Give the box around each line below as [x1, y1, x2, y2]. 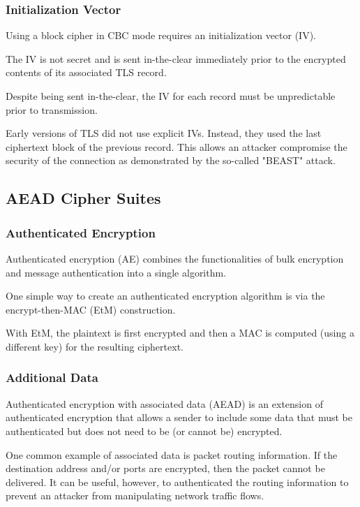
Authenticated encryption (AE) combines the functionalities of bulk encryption [6, 251, 344, 265]
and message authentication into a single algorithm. [6, 265, 227, 279]
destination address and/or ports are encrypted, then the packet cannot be [6, 461, 325, 476]
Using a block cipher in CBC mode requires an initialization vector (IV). [6, 28, 317, 43]
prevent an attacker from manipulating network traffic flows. [6, 488, 264, 503]
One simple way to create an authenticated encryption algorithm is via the [6, 288, 325, 303]
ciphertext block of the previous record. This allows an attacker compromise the [6, 139, 347, 154]
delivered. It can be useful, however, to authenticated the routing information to [6, 474, 349, 489]
